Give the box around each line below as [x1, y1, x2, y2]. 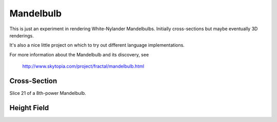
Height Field [9, 103, 49, 112]
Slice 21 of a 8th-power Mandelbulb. [9, 90, 87, 96]
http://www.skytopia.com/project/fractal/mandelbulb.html [22, 63, 145, 69]
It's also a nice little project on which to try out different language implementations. [9, 42, 185, 48]
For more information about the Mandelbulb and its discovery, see [9, 51, 149, 57]
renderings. [9, 32, 34, 38]
